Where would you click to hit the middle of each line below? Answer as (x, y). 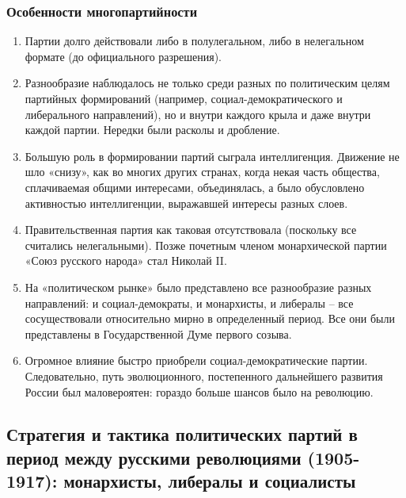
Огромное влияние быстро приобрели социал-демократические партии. (196, 360)
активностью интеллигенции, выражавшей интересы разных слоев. (186, 203)
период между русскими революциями (154, 457)
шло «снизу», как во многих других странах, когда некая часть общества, (202, 172)
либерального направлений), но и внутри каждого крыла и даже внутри (198, 114)
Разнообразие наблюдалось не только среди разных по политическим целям (207, 83)
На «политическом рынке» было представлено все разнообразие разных (198, 287)
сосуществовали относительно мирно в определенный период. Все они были (210, 318)
